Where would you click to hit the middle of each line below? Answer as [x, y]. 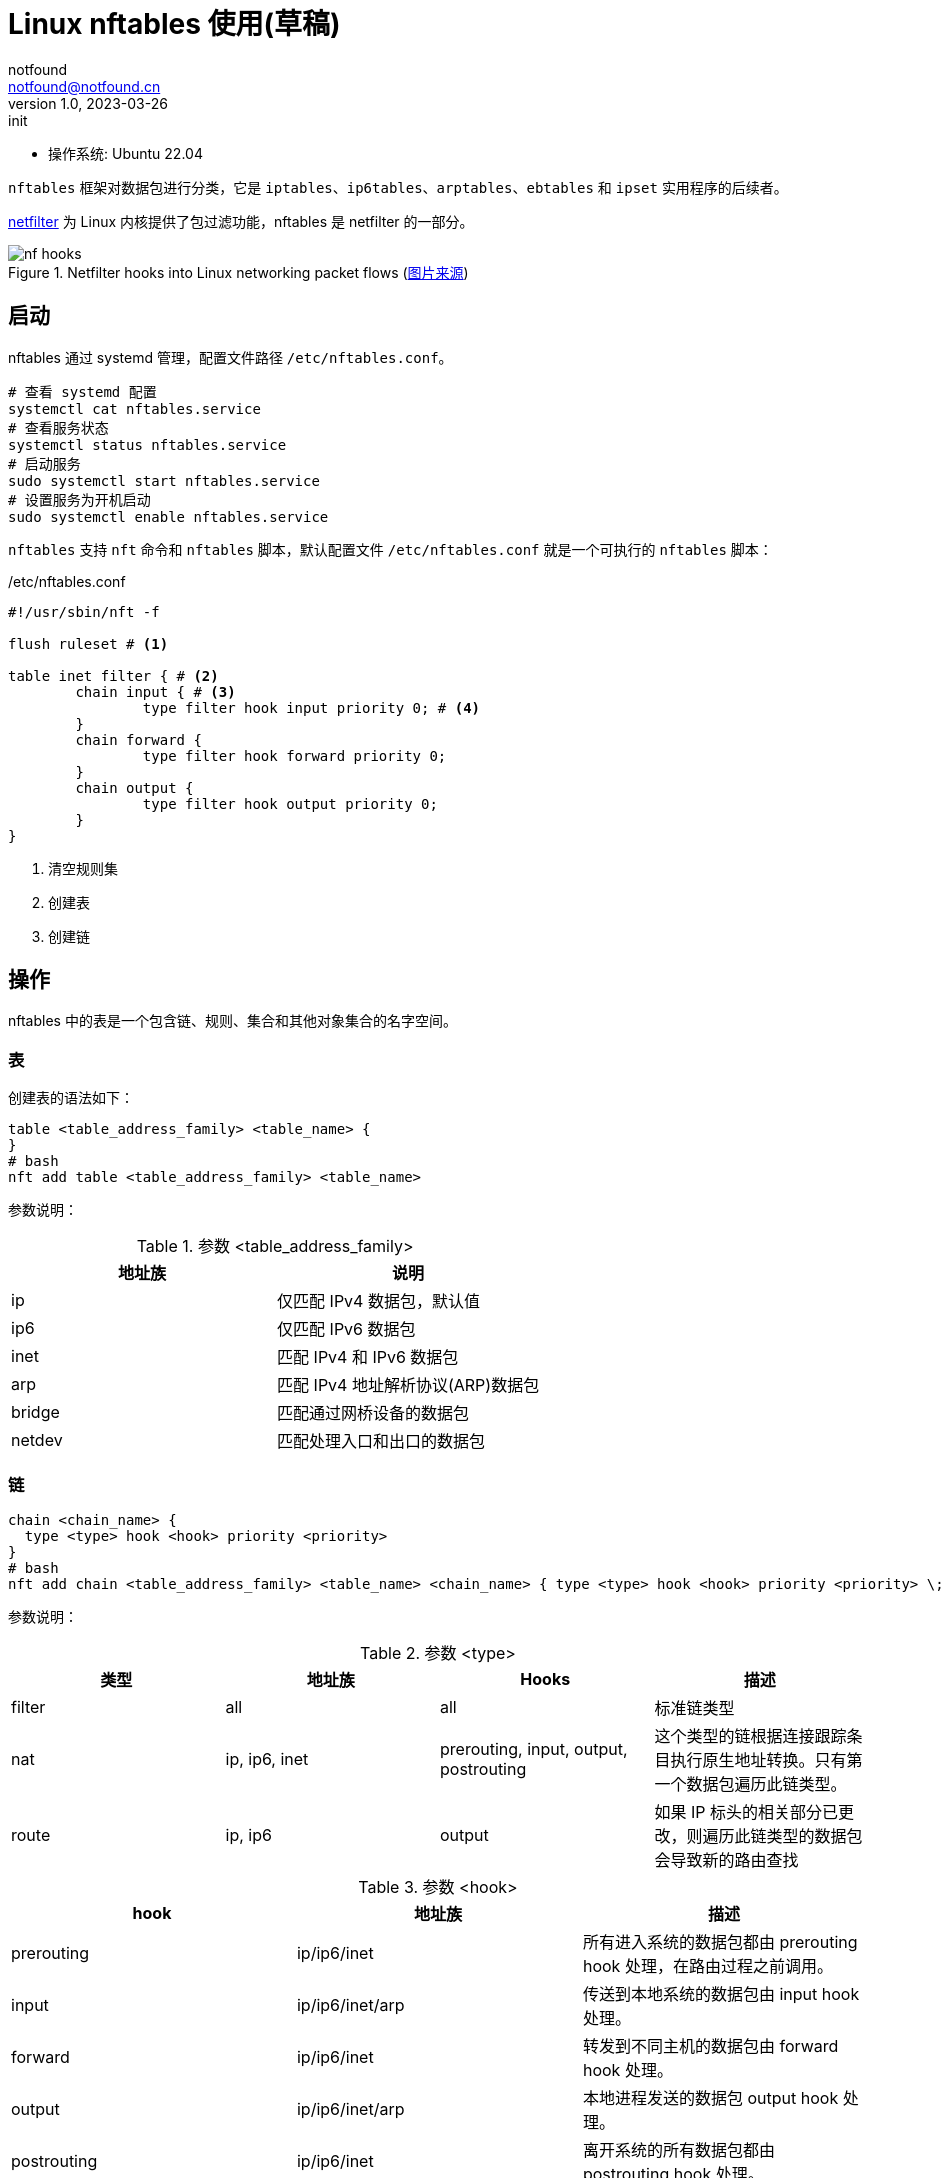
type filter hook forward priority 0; [294, 755]
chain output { [134, 787]
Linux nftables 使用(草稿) [174, 24]
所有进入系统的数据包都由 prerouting [720, 1941]
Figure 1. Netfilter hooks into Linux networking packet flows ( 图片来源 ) [238, 272]
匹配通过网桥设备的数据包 [373, 1413]
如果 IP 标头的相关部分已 [746, 1811]
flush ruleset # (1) [88, 643]
